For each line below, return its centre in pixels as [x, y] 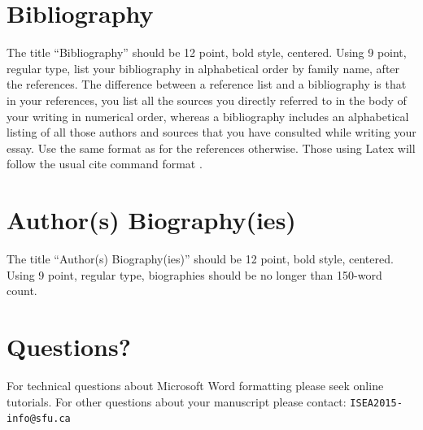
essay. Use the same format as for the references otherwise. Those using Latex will [211, 148]
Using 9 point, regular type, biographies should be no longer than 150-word [194, 274]
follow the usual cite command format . [105, 164]
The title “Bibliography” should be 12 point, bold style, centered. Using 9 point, [207, 52]
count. [22, 291]
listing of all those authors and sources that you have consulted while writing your [211, 132]
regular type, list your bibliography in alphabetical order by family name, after [203, 68]
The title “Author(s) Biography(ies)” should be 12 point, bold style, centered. [200, 258]
